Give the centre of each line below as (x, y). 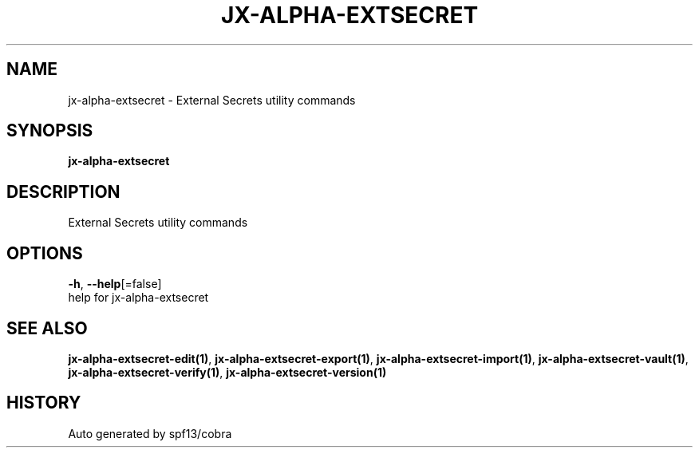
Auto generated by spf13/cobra (150, 433)
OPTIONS (45, 253)
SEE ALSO (47, 328)
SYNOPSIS (50, 131)
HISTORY (44, 403)
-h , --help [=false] (115, 284)
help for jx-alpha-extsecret (138, 298)
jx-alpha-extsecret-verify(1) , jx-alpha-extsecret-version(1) (227, 372)
